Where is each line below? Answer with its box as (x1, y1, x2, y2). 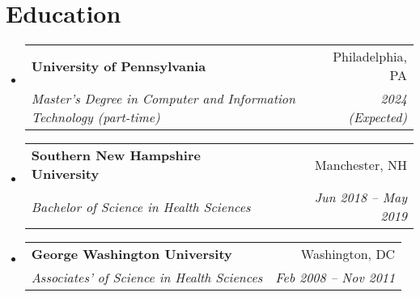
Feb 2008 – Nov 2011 (275, 268, 396, 287)
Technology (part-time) (31, 108, 160, 127)
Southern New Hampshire (31, 146, 201, 165)
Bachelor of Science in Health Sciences (31, 197, 251, 216)
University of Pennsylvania (31, 56, 206, 75)
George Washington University (31, 244, 232, 264)
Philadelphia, (333, 47, 407, 66)
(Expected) (348, 108, 407, 127)
